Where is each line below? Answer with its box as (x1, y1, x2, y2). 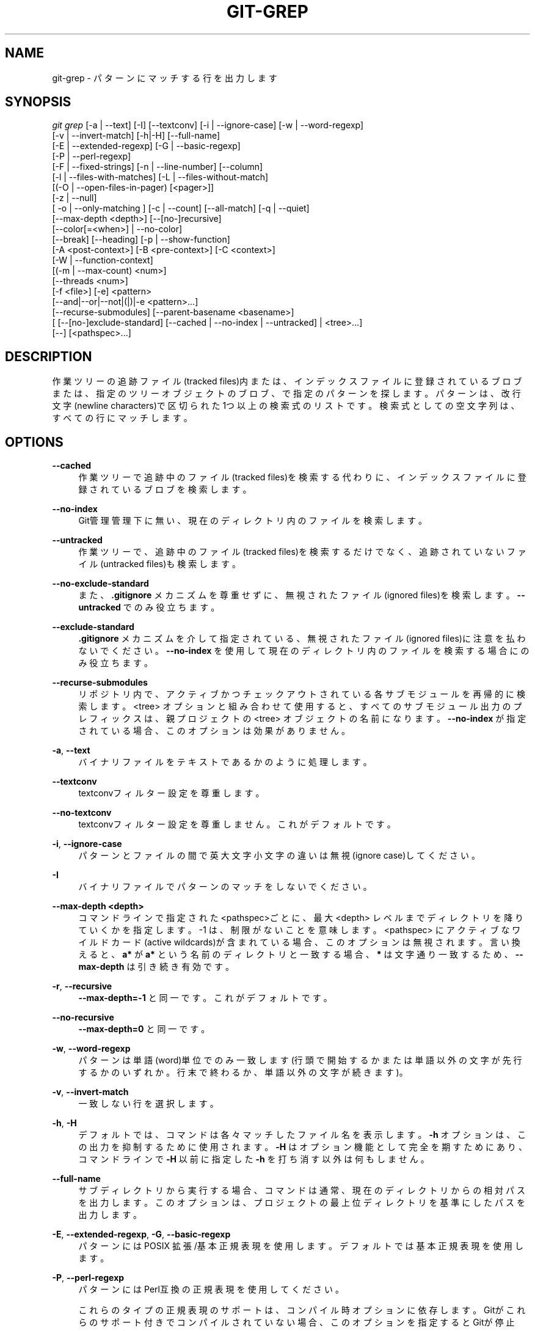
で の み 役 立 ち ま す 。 (123, 602, 220, 613)
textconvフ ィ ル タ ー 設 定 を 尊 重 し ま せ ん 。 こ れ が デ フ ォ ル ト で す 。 (78, 819, 396, 830)
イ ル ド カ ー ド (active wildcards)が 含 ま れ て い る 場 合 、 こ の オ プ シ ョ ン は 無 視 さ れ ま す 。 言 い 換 (78, 937, 520, 948)
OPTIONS (5, 434, 64, 450)
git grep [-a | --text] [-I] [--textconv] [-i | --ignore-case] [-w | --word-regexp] (52, 120, 364, 131)
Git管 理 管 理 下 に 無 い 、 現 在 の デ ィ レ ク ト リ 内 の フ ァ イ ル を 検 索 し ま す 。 (78, 515, 427, 526)
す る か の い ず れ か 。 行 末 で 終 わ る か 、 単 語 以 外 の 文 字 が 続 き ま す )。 (78, 1067, 408, 1078)
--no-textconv (52, 807, 112, 818)
